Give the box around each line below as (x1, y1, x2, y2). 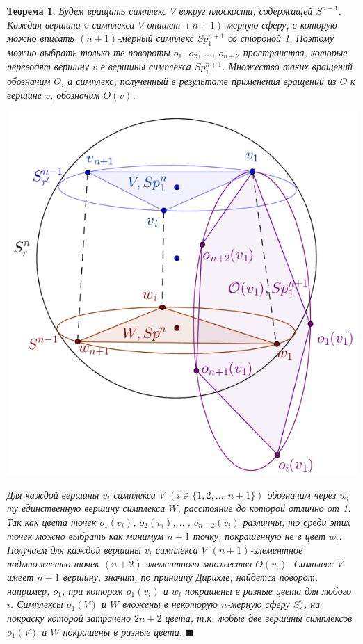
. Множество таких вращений (222, 59, 353, 74)
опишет (147, 17, 181, 31)
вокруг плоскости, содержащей (179, 3, 313, 17)
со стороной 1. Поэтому (227, 31, 334, 45)
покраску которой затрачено (7, 610, 131, 625)
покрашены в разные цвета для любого (184, 583, 352, 597)
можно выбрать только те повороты (7, 45, 170, 59)
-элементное (250, 542, 303, 556)
